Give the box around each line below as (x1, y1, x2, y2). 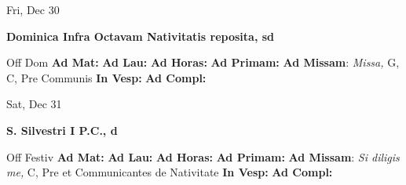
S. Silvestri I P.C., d (6, 122, 118, 138)
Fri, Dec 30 (6, 2, 60, 17)
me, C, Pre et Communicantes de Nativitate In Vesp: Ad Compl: (6, 164, 333, 180)
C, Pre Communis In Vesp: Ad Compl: (6, 69, 207, 85)
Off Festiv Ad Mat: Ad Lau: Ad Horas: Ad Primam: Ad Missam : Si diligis (6, 148, 400, 165)
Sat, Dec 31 (6, 96, 62, 112)
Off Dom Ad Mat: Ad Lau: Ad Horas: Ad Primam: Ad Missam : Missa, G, (6, 54, 400, 71)
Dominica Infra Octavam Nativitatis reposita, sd (6, 27, 275, 44)
